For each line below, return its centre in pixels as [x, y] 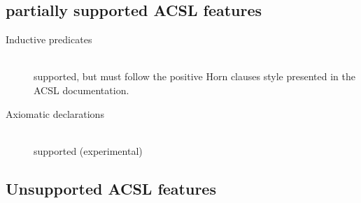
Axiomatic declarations [55, 113]
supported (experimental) [88, 150]
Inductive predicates [49, 39]
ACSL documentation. [82, 90]
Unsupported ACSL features [111, 188]
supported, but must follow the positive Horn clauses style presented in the [194, 76]
